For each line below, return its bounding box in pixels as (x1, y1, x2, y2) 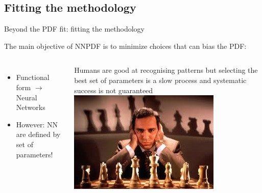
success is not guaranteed (74, 85, 153, 95)
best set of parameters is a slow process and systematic (74, 74, 247, 85)
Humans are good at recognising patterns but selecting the (74, 65, 258, 75)
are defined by (16, 129, 61, 140)
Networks (16, 102, 45, 113)
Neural (16, 92, 37, 102)
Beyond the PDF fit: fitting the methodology (4, 23, 145, 34)
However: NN (16, 119, 58, 129)
